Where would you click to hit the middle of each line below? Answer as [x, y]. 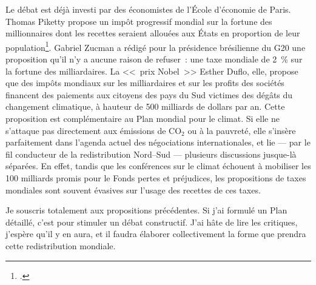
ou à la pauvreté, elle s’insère [242, 130]
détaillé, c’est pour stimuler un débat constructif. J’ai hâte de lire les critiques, [152, 222]
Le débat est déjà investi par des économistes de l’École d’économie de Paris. [148, 9]
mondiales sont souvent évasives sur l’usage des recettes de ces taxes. [133, 189]
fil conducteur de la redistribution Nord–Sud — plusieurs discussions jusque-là [151, 154]
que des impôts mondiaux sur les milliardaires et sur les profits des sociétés [145, 83]
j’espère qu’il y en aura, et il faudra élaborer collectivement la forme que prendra [156, 234]
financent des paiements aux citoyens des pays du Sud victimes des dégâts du [149, 94]
